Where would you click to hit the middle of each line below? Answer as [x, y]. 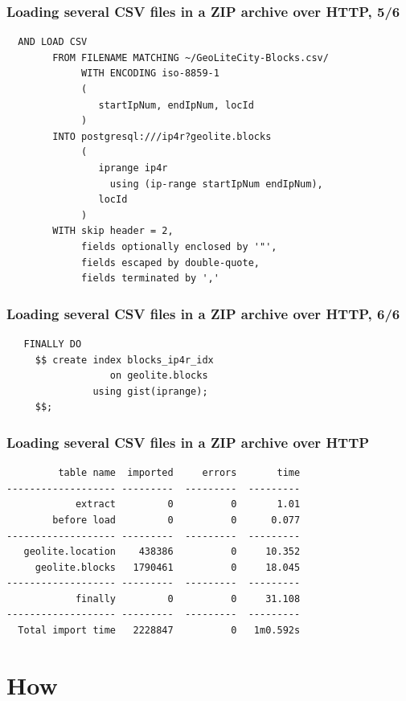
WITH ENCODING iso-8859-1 [150, 74]
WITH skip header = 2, [113, 231]
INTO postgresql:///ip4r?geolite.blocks [162, 136]
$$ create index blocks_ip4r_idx [124, 360]
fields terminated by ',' [150, 279]
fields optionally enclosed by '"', [179, 246]
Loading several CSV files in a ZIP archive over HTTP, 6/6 [203, 313]
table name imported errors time [179, 473]
